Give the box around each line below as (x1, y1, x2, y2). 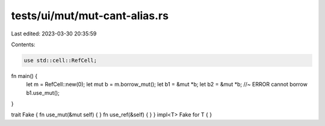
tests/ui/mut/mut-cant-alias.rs (11, 9, 169, 22)
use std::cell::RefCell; (23, 57, 97, 64)
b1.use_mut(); (26, 89, 60, 96)
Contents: (11, 41, 36, 48)
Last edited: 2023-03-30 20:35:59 (11, 30, 97, 37)
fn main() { (11, 72, 38, 79)
